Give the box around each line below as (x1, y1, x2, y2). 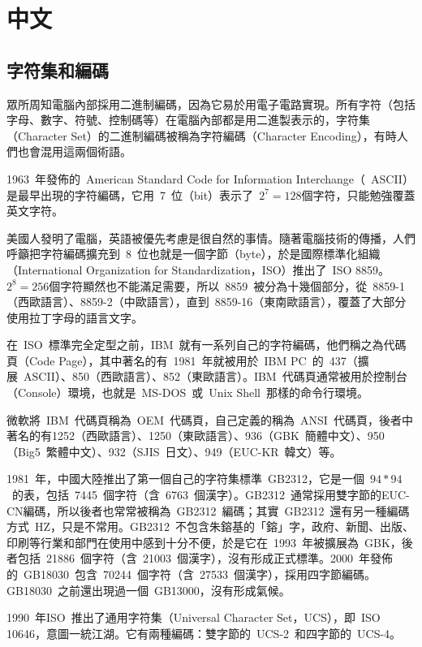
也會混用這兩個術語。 (17, 143, 131, 160)
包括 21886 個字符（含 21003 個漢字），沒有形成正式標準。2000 (17, 550, 353, 567)
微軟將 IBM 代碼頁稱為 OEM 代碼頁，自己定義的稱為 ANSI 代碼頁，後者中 (6, 411, 413, 428)
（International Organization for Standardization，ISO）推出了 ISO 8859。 (6, 261, 390, 278)
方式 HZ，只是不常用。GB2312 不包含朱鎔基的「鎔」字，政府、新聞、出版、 (6, 518, 414, 535)
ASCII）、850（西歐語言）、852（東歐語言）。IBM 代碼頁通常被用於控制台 (23, 368, 407, 385)
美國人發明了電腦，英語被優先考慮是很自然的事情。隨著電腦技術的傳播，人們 (6, 229, 416, 246)
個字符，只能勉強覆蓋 (301, 186, 416, 203)
